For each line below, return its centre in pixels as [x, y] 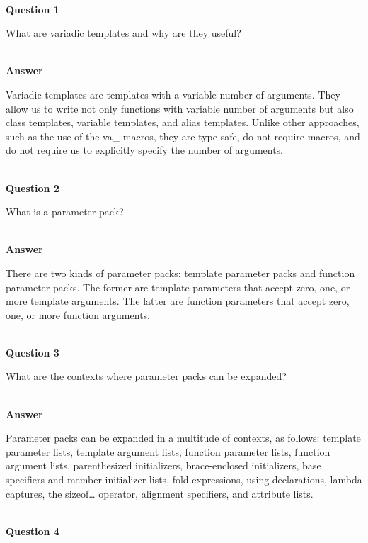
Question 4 [33, 531]
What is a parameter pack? [65, 212]
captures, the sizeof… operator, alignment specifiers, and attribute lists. [160, 493]
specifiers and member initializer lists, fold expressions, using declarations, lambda [184, 480]
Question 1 [33, 9]
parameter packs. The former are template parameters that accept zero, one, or [178, 287]
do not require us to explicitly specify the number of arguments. [145, 150]
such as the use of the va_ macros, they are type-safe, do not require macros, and [183, 136]
